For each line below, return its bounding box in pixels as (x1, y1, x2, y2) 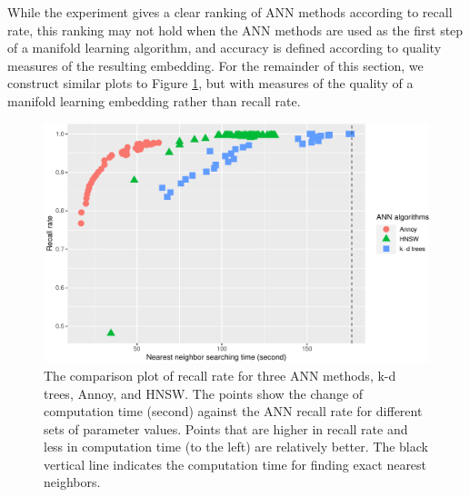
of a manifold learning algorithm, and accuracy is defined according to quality (7, 38, 442, 57)
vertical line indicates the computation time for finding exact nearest (44, 454, 427, 473)
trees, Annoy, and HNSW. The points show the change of (44, 383, 364, 403)
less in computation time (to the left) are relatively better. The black (44, 437, 428, 456)
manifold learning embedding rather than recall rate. (7, 91, 301, 110)
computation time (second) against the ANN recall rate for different (44, 402, 423, 421)
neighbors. (44, 472, 101, 492)
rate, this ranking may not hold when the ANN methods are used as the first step (7, 20, 464, 39)
